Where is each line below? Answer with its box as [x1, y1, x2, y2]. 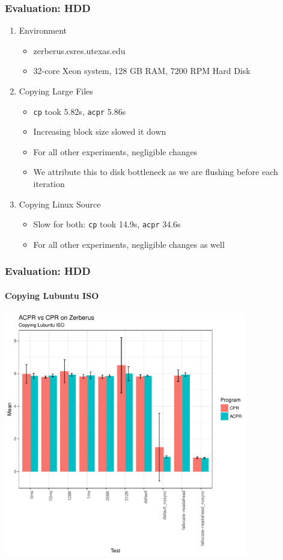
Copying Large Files [19, 85, 93, 97]
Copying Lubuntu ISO [5, 289, 99, 301]
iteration [33, 177, 65, 190]
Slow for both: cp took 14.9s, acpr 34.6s [33, 218, 181, 230]
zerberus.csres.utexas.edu [33, 44, 126, 57]
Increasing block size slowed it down [33, 125, 166, 138]
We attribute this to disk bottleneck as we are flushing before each [33, 165, 278, 178]
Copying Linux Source [19, 197, 101, 210]
